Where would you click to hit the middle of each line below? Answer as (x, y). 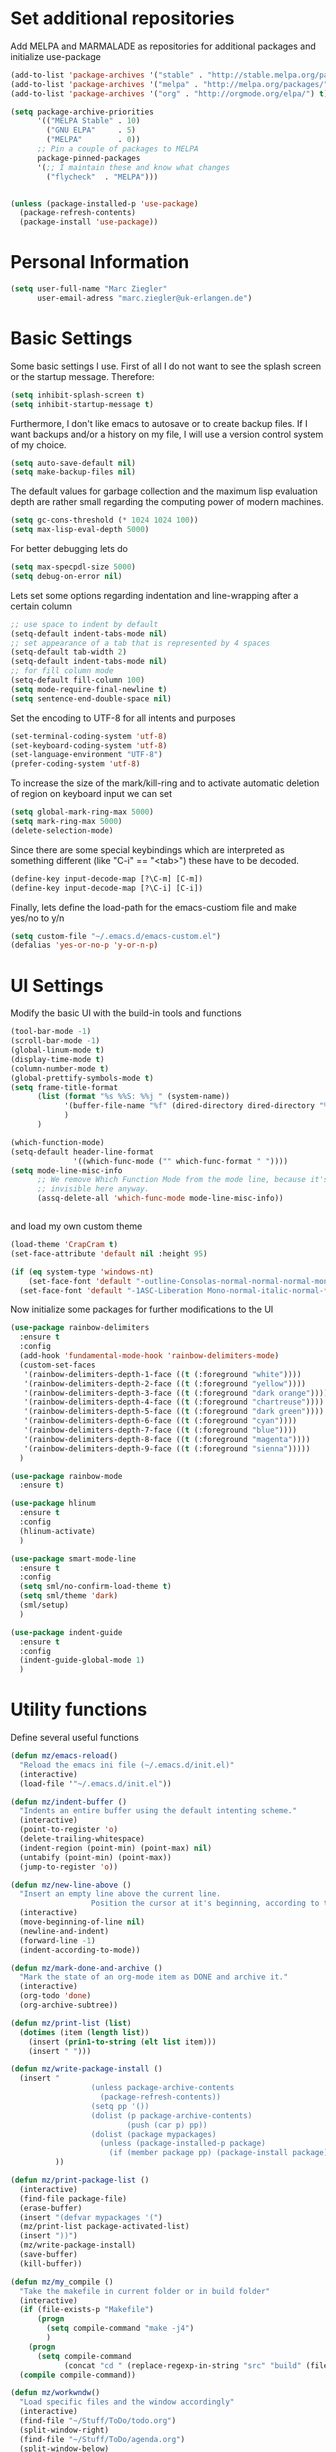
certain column (41, 606)
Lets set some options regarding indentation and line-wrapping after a (154, 595)
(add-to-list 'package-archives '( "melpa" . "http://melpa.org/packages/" (169, 84)
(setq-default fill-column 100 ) (77, 680)
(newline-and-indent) (64, 1931)
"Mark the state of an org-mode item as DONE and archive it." (153, 1977)
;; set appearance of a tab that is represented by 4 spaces (140, 643)
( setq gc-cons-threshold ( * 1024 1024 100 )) (104, 520)
